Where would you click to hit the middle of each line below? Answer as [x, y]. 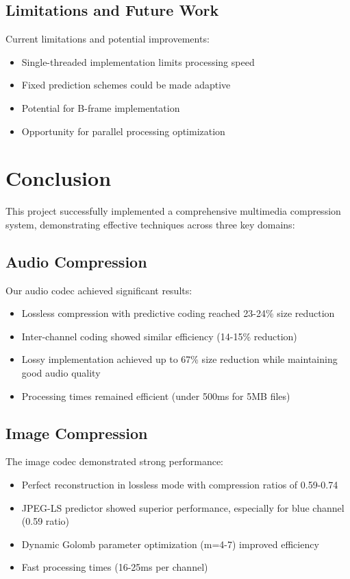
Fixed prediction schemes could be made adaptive [126, 85]
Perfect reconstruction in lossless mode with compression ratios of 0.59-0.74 [180, 485]
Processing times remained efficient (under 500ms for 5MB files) [156, 395]
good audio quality [61, 373]
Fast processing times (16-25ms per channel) [115, 567]
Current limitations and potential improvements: [108, 39]
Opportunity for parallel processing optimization [123, 131]
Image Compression [77, 433]
